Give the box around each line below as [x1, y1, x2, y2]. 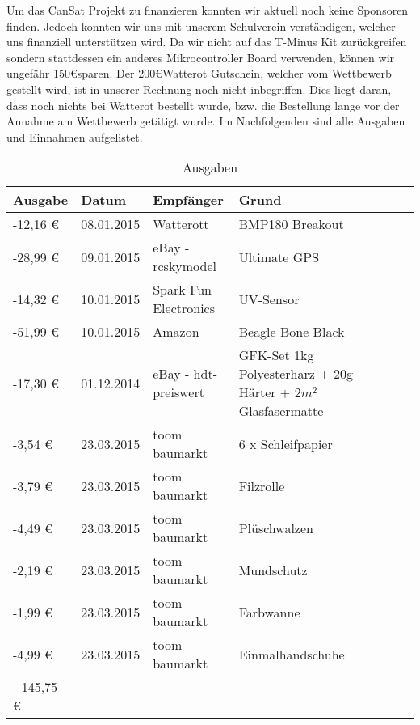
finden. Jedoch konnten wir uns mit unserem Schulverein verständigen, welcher [6, 17, 396, 34]
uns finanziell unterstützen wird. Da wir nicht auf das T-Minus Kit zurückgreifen [6, 33, 407, 50]
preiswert [153, 383, 204, 402]
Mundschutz [238, 560, 308, 579]
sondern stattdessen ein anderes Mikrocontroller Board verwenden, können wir [6, 49, 395, 66]
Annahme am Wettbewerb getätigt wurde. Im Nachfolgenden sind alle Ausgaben [6, 112, 405, 129]
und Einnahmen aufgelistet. [6, 128, 143, 145]
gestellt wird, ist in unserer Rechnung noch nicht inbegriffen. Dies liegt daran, [6, 80, 392, 97]
